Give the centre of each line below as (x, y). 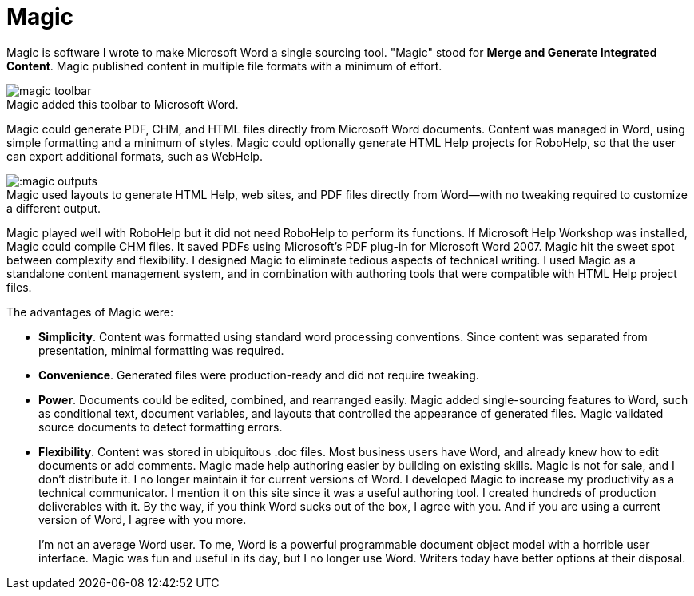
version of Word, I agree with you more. (143, 519)
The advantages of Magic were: (90, 312)
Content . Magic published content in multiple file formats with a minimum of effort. (224, 66)
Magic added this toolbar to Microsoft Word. (123, 104)
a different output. (54, 208)
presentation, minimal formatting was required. (161, 350)
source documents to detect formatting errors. (161, 427)
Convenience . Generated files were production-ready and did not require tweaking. (259, 375)
